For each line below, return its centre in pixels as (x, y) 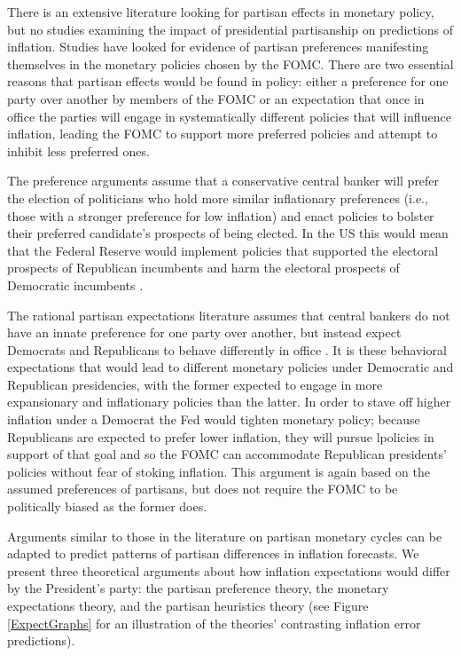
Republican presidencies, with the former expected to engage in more (195, 384)
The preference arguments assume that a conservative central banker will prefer (223, 181)
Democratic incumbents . (75, 285)
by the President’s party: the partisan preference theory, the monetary (198, 588)
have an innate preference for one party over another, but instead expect (204, 332)
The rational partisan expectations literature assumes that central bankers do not (229, 315)
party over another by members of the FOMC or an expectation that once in (216, 98)
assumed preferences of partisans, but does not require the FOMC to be (203, 489)
